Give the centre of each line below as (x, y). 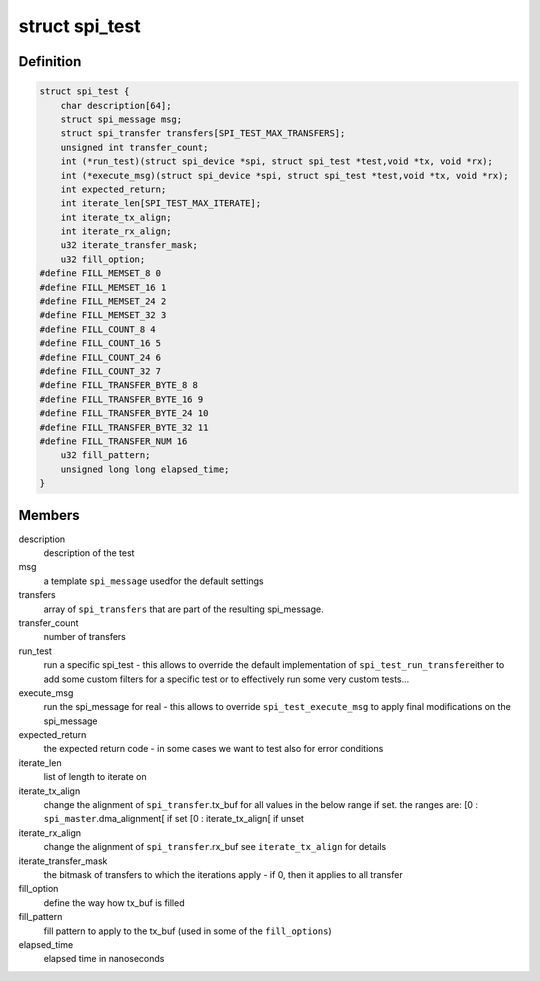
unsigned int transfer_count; (134, 147)
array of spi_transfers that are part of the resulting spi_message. (183, 609)
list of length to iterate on (95, 777)
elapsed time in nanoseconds (104, 959)
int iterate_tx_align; (116, 217)
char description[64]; (116, 105)
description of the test (89, 552)
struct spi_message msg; (121, 119)
